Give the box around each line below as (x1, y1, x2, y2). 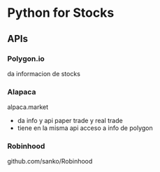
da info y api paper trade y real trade (17, 117, 124, 125)
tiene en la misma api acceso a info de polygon (17, 124, 153, 132)
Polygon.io (7, 54, 45, 64)
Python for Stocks (7, 5, 115, 21)
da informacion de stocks (7, 69, 80, 78)
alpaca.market (7, 103, 49, 111)
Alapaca (7, 87, 36, 96)
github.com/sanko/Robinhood (7, 157, 93, 166)
